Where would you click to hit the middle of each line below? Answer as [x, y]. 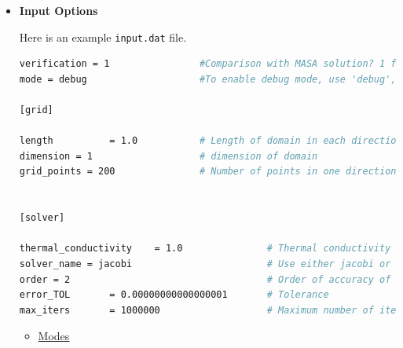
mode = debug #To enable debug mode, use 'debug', [208, 79]
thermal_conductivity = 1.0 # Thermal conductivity [205, 249]
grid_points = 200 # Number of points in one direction [208, 172]
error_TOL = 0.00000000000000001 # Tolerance [174, 295]
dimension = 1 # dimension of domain [169, 156]
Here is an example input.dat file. [103, 37]
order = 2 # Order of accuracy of [205, 279]
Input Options [59, 10]
